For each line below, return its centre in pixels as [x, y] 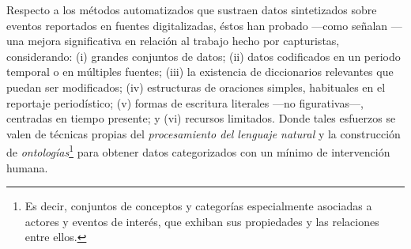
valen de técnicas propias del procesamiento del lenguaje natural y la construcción [204, 133]
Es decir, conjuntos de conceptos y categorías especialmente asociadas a [198, 206]
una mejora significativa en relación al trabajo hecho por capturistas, [173, 41]
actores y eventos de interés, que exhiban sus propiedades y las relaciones [202, 221]
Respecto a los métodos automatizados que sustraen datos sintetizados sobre [192, 9]
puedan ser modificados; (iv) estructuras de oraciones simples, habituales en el [196, 87]
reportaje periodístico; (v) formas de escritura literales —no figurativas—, [185, 102]
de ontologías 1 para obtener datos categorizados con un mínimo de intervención [198, 151]
